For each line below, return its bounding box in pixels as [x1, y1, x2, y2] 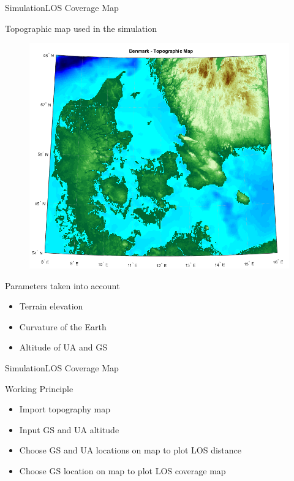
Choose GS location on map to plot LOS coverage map [19, 464, 226, 477]
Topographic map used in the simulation [5, 21, 157, 34]
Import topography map [19, 403, 111, 415]
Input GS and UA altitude [19, 423, 119, 436]
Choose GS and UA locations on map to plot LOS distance [19, 444, 241, 456]
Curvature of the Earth [19, 320, 107, 333]
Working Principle [5, 382, 73, 395]
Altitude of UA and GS [19, 341, 108, 354]
